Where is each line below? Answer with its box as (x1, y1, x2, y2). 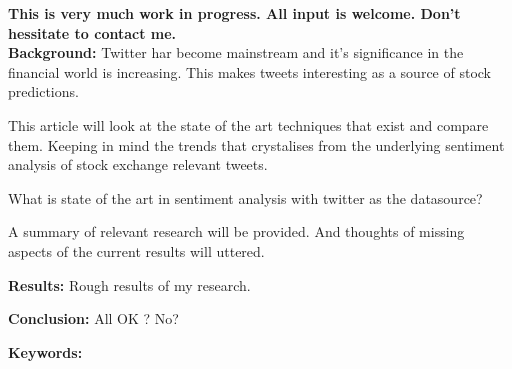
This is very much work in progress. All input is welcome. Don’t (8, 3, 461, 23)
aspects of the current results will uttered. (8, 240, 265, 261)
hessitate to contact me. (8, 22, 177, 43)
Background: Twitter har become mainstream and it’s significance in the (8, 42, 464, 63)
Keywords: (8, 341, 83, 362)
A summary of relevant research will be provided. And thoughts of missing (8, 221, 465, 242)
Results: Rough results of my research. (8, 274, 251, 295)
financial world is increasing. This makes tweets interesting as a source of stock (8, 61, 491, 82)
